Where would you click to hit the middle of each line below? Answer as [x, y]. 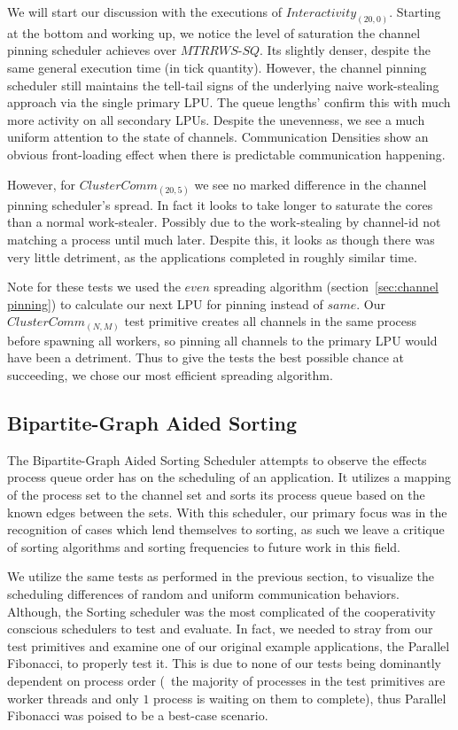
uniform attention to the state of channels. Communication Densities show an [218, 137]
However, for [42, 184]
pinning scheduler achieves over [92, 50]
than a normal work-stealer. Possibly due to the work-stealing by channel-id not [224, 222]
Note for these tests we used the [94, 287]
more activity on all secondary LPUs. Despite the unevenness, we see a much [216, 119]
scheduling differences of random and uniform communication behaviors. [203, 594]
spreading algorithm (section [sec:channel [326, 287]
